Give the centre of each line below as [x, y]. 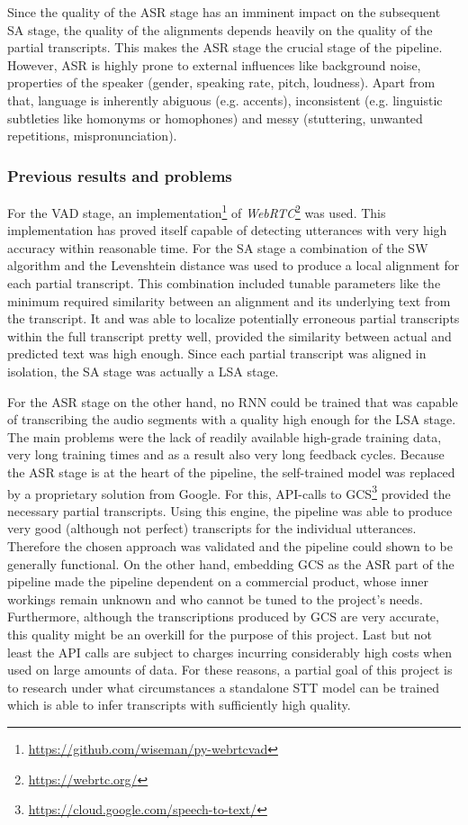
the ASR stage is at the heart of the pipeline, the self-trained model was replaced [231, 471]
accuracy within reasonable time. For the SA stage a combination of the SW [218, 247]
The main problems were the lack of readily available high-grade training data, [225, 436]
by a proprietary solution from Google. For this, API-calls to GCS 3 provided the [229, 492]
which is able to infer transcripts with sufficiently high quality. [179, 705]
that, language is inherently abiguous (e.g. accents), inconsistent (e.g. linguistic [225, 100]
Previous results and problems [120, 175]
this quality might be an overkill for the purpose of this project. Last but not [220, 634]
